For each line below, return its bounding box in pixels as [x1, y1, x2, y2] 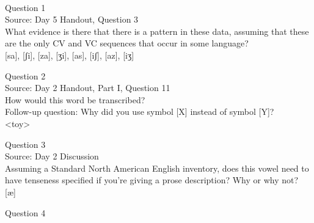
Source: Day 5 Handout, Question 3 [5, 13, 139, 26]
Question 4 [5, 206, 46, 219]
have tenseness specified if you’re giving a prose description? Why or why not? [5, 174, 299, 186]
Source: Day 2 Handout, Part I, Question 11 [5, 81, 170, 94]
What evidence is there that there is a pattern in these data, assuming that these [5, 24, 309, 37]
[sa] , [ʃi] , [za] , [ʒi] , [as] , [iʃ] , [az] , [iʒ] [5, 48, 134, 61]
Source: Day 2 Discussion [5, 150, 99, 163]
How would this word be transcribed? [5, 93, 145, 106]
